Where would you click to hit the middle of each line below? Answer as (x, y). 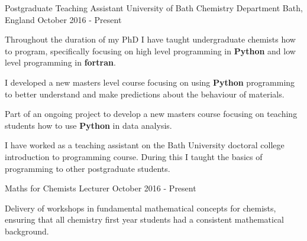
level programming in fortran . (60, 62)
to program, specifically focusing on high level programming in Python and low (150, 51)
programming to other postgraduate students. (88, 168)
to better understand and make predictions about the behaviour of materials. (145, 94)
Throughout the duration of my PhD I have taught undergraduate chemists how (150, 39)
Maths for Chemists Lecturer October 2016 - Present (101, 188)
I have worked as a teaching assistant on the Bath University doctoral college (145, 145)
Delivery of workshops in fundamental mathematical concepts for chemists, (140, 208)
